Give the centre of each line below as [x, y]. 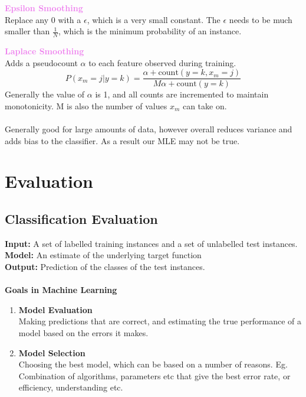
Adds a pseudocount [41, 62]
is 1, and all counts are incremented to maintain [182, 94]
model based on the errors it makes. [83, 332]
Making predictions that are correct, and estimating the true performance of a [160, 321]
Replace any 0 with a [43, 19]
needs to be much [261, 19]
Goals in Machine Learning [61, 290]
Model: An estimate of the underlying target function [103, 255]
